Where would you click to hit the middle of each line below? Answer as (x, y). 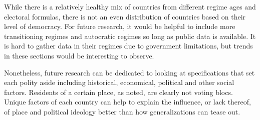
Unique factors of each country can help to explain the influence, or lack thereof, (127, 102)
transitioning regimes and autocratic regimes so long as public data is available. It (130, 36)
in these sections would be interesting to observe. (79, 55)
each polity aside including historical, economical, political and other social (119, 82)
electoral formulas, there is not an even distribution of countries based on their (125, 16)
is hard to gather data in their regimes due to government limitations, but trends (128, 46)
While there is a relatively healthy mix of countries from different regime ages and (130, 6)
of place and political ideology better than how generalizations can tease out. (122, 111)
